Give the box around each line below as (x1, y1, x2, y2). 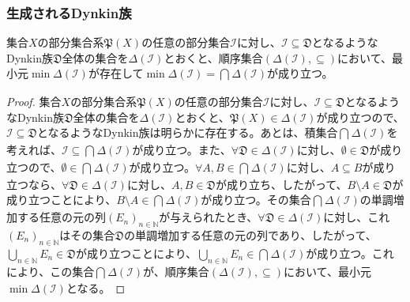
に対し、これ (323, 209, 390, 225)
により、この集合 (6, 262, 95, 279)
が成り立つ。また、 (132, 142, 231, 158)
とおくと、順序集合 (164, 49, 263, 66)
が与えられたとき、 (159, 209, 258, 225)
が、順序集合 (143, 262, 209, 279)
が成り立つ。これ (306, 244, 394, 261)
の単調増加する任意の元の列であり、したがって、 (123, 226, 377, 243)
